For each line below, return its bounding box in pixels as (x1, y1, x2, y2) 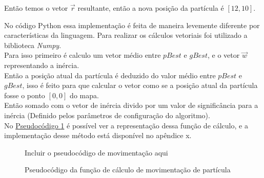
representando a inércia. (4, 59, 79, 70)
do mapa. (70, 90, 99, 100)
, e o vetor (207, 50, 240, 60)
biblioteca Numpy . (4, 39, 62, 50)
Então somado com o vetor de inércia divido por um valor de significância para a (4, 100, 258, 110)
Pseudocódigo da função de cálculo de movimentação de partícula (25, 164, 231, 175)
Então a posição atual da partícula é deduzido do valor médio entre (4, 70, 216, 80)
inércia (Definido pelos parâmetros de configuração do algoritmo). (4, 109, 210, 120)
